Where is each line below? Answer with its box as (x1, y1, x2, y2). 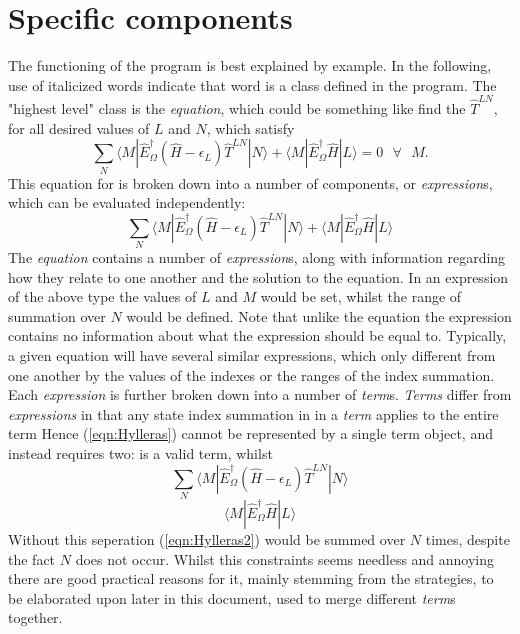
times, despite (425, 528, 510, 549)
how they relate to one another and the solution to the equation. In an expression (8, 266, 509, 287)
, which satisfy (206, 117, 295, 138)
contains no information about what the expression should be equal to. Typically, (8, 325, 507, 346)
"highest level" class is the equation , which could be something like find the (8, 98, 466, 119)
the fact (8, 548, 56, 569)
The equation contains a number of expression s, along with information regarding (8, 247, 506, 268)
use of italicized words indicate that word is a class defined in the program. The (8, 74, 497, 95)
